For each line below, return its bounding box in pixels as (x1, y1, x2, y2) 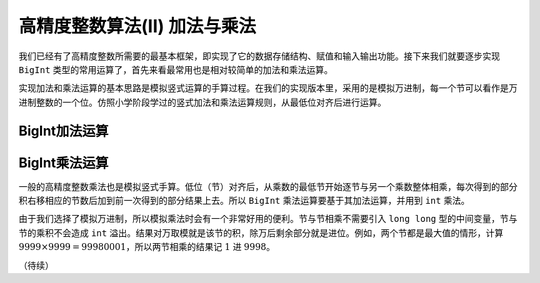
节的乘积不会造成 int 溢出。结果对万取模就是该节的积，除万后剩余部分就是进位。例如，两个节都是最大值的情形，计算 (18, 226, 504, 239)
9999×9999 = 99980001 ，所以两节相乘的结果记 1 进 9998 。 (18, 241, 275, 253)
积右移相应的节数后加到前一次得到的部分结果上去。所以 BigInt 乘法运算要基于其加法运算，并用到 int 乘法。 (18, 195, 470, 207)
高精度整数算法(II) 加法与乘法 (18, 15, 257, 37)
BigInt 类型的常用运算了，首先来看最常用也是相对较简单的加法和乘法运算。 (18, 63, 334, 75)
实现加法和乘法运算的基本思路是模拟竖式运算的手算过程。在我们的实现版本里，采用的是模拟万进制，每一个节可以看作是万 (18, 82, 518, 94)
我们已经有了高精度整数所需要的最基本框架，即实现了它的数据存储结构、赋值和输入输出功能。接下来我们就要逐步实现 (18, 50, 500, 62)
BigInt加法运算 (18, 122, 109, 139)
